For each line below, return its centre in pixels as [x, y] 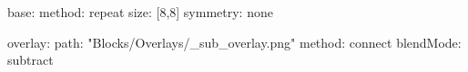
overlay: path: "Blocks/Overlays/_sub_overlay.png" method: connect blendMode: [234, 42]
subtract [31, 60]
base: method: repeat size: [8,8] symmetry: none [140, 12]
